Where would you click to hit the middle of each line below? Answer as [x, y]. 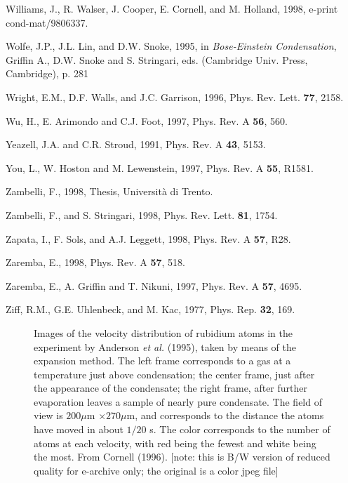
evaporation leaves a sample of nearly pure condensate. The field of [178, 401]
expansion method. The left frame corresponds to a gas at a [162, 360]
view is [48, 415]
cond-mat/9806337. [47, 22]
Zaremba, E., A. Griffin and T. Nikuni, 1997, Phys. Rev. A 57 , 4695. [154, 285]
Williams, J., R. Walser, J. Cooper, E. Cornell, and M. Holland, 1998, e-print [172, 8]
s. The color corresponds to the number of [240, 429]
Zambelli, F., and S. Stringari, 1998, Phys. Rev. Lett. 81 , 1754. [142, 214]
